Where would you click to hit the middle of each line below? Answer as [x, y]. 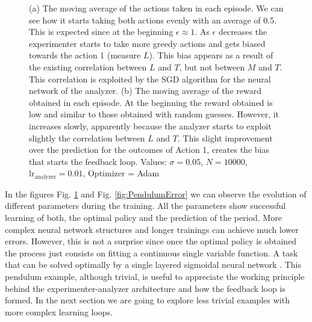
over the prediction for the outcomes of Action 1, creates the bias [149, 150]
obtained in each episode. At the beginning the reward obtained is [151, 102]
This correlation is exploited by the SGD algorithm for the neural [150, 79]
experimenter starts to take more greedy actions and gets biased [147, 43]
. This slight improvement [225, 138]
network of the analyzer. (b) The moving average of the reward [145, 91]
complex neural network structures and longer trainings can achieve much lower [152, 229]
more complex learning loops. [59, 311]
